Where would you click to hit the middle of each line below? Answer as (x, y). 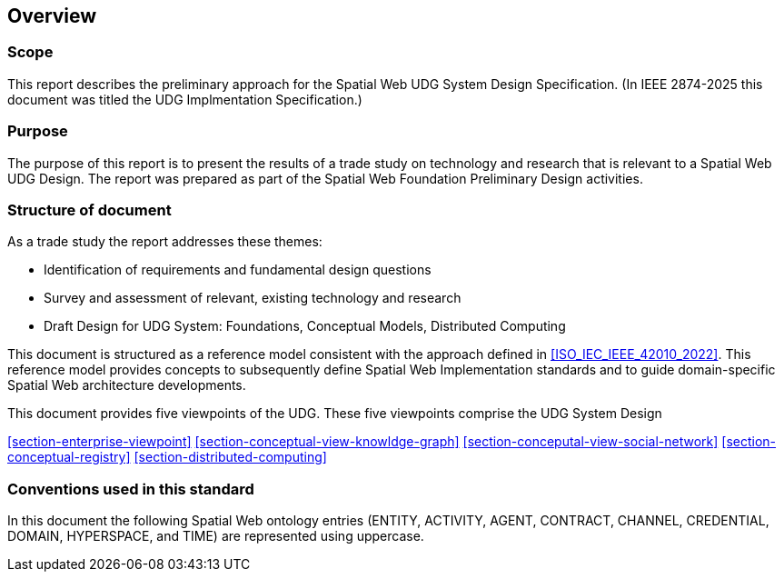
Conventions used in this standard (131, 489)
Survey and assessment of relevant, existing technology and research (253, 298)
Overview (52, 16)
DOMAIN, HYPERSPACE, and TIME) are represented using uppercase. (216, 536)
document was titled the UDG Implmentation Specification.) (185, 99)
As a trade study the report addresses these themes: (165, 242)
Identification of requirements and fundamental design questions (238, 270)
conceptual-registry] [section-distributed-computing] (167, 457)
